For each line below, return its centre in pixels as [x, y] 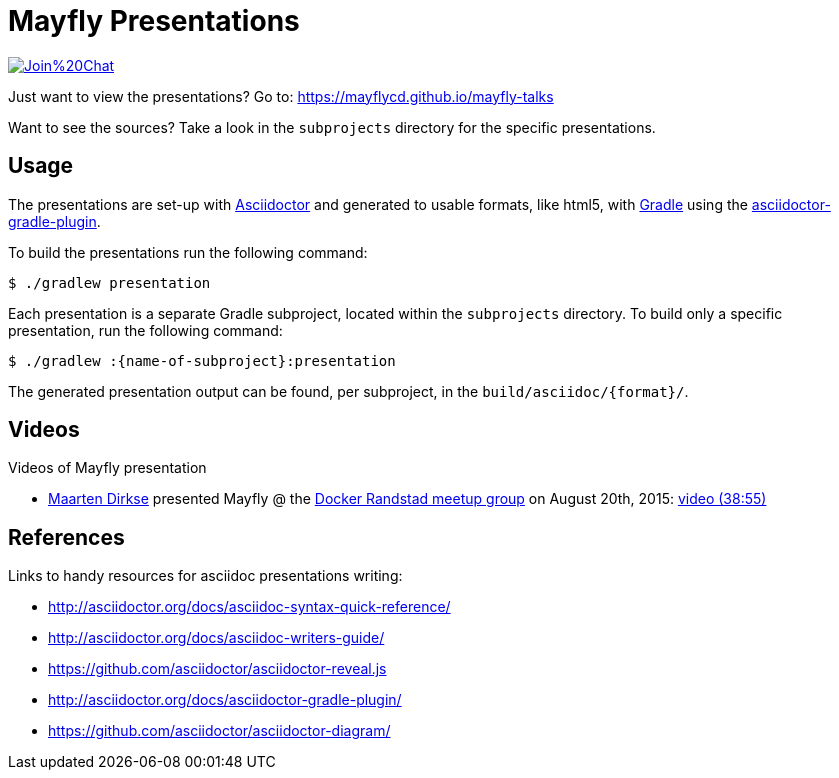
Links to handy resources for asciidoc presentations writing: [205, 576]
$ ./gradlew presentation [109, 282]
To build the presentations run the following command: [188, 252]
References [66, 537]
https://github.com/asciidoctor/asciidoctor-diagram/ [219, 731]
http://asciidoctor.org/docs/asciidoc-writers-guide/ [216, 638]
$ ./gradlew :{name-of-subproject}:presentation [202, 360]
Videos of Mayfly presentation [107, 468]
